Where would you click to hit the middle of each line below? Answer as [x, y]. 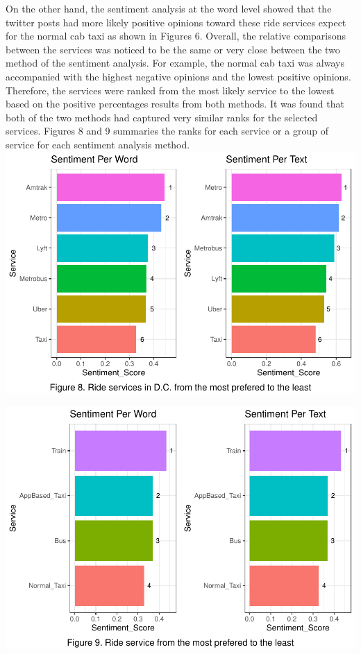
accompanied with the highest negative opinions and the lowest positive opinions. [178, 76]
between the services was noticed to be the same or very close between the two [173, 49]
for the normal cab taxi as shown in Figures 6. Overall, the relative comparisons [176, 36]
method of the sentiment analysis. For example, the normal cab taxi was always [175, 63]
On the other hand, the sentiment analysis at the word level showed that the [169, 8]
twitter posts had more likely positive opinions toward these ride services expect [176, 22]
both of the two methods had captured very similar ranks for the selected [162, 117]
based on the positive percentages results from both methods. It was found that [175, 104]
